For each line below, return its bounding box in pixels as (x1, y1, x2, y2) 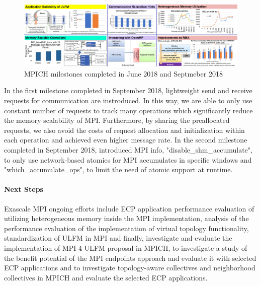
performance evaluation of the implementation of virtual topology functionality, (4, 223, 249, 233)
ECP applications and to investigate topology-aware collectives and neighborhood (4, 262, 255, 273)
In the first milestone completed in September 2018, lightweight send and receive (4, 85, 252, 96)
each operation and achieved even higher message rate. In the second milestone (4, 134, 247, 145)
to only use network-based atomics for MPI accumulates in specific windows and (4, 154, 252, 165)
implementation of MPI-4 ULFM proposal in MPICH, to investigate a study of (4, 242, 247, 253)
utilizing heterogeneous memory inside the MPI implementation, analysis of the (4, 213, 249, 224)
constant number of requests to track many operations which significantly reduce (4, 105, 253, 115)
